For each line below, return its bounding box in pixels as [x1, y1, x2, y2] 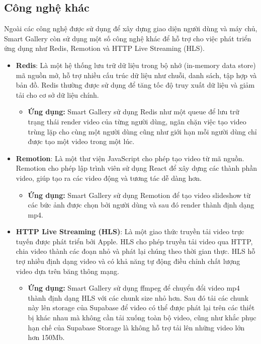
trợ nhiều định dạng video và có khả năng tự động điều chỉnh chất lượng [16, 256, 240, 266]
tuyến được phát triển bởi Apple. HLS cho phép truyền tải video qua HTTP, [16, 236, 253, 246]
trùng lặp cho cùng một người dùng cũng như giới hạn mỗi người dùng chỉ [28, 126, 257, 136]
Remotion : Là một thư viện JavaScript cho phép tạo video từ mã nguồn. [16, 153, 244, 163]
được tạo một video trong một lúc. [28, 136, 135, 147]
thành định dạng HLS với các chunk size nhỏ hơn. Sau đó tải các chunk [28, 292, 249, 303]
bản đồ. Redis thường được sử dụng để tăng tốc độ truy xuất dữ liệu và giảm [16, 80, 255, 90]
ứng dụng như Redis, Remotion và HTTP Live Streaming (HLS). [4, 43, 205, 53]
